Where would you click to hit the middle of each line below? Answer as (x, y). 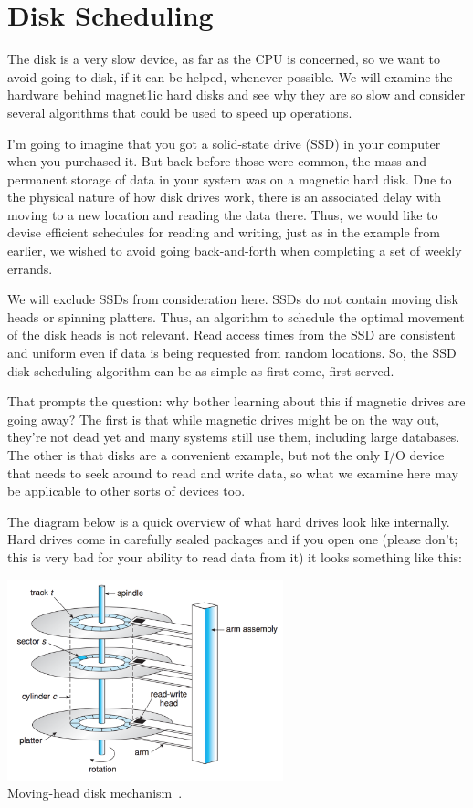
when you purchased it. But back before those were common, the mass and (217, 161)
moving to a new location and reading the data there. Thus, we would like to (223, 214)
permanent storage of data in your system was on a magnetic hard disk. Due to (230, 178)
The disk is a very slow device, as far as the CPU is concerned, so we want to (224, 59)
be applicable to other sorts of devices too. (126, 491)
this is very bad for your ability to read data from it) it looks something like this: (235, 556)
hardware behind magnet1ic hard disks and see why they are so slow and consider (236, 94)
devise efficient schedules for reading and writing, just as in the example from (224, 232)
